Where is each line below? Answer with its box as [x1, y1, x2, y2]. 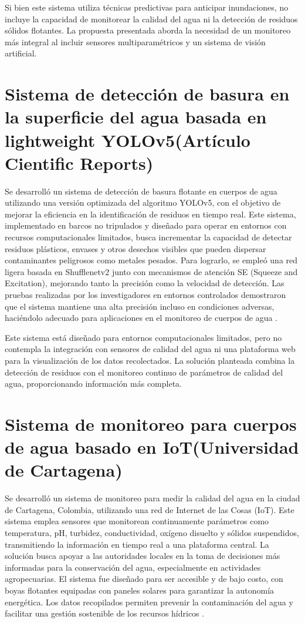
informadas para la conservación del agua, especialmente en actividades [5, 561, 261, 573]
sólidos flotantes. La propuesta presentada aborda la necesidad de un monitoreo [5, 24, 291, 36]
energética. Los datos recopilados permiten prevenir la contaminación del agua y [5, 595, 293, 608]
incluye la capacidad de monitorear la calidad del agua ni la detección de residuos [5, 12, 298, 25]
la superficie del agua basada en [5, 105, 267, 129]
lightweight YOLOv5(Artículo [5, 128, 250, 152]
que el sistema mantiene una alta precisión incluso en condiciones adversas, [5, 300, 274, 312]
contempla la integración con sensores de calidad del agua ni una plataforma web [5, 343, 296, 355]
